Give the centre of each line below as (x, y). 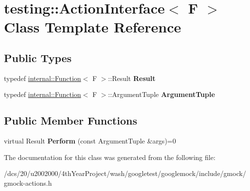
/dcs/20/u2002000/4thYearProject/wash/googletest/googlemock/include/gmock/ (125, 173)
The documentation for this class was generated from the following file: (110, 157)
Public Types (38, 57)
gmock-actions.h (28, 183)
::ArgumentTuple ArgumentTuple (161, 94)
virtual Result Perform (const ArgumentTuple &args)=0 (90, 141)
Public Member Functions (71, 120)
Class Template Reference (93, 27)
